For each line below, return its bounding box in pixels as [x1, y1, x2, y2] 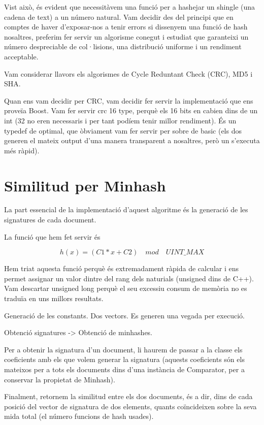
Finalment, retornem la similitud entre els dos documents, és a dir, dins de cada [4, 391, 253, 402]
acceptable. [4, 51, 39, 61]
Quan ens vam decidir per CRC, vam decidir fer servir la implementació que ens [4, 95, 253, 106]
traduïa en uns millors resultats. [4, 293, 104, 303]
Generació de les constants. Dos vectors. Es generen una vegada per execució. [4, 310, 245, 320]
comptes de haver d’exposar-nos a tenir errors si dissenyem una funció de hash [4, 21, 248, 32]
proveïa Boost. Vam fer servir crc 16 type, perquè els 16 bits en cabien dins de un [4, 105, 258, 116]
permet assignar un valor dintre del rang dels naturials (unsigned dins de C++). [4, 273, 254, 283]
